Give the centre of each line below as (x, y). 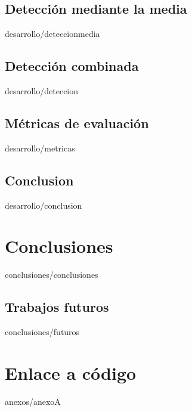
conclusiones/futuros (42, 332)
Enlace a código (71, 372)
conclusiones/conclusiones (52, 275)
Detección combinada (72, 66)
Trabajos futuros (57, 307)
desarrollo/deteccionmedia (52, 34)
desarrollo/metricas (40, 148)
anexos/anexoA (33, 401)
